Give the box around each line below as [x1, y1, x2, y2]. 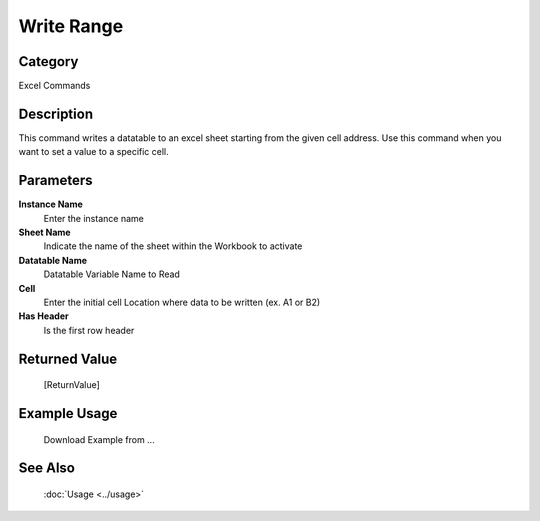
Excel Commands [18, 80, 91, 92]
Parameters [18, 172, 93, 189]
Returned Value [18, 350, 118, 367]
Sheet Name [18, 226, 71, 239]
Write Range [18, 15, 124, 37]
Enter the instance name [43, 212, 144, 224]
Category [18, 53, 79, 70]
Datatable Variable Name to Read [43, 268, 180, 280]
